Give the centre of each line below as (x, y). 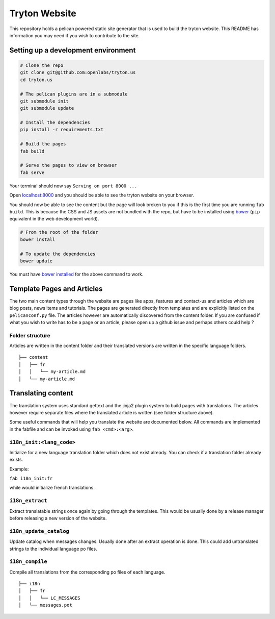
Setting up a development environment (73, 50)
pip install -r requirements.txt (62, 130)
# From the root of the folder (59, 232)
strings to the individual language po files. (53, 549)
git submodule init (44, 101)
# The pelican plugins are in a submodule (74, 94)
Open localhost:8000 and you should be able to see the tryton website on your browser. (102, 195)
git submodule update (47, 108)
